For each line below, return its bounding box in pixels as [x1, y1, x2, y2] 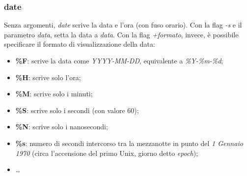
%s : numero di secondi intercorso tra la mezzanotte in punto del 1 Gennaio [15, 138, 243, 148]
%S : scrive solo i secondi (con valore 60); [15, 105, 139, 115]
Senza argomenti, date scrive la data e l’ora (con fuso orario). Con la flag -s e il [4, 20, 242, 30]
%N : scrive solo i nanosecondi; [15, 121, 108, 132]
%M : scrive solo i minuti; [15, 88, 93, 99]
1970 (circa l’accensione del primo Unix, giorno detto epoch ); [15, 147, 198, 158]
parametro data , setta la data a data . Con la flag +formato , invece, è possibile [4, 29, 239, 39]
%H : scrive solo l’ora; [15, 72, 81, 82]
